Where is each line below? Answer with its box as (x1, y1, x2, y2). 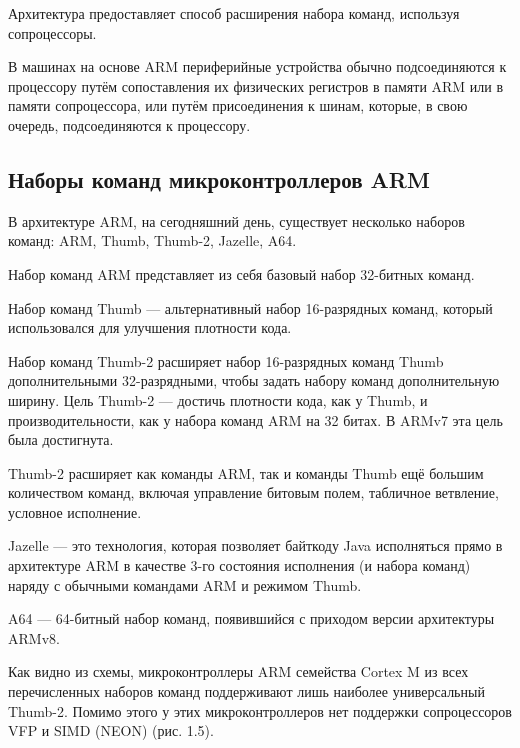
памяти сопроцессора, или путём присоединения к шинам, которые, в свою (8, 95, 468, 116)
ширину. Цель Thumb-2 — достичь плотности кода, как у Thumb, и (8, 389, 428, 410)
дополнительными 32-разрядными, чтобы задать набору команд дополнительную (8, 370, 500, 391)
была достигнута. (8, 429, 114, 450)
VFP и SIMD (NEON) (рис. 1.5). (8, 720, 214, 741)
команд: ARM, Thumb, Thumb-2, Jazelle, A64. (8, 230, 297, 251)
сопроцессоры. (8, 22, 97, 43)
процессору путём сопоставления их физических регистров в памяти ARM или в (8, 75, 504, 96)
